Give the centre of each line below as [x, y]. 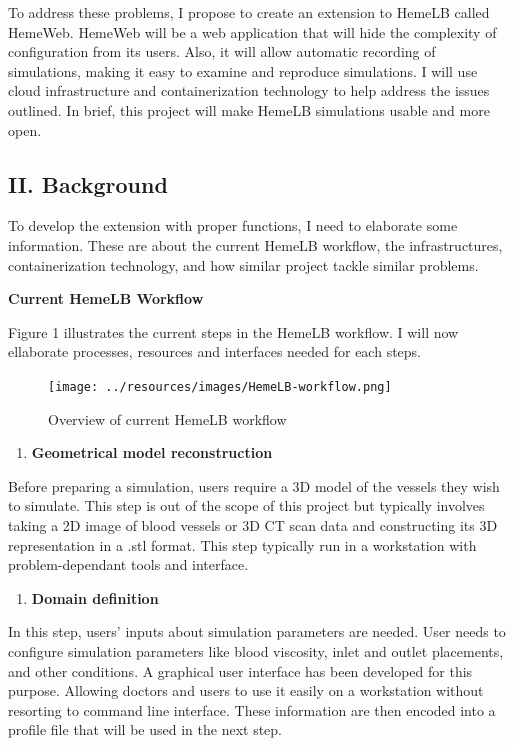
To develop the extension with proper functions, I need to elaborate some [233, 225]
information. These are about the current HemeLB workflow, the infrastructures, [255, 244]
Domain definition [95, 597]
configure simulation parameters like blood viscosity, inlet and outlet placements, [256, 650]
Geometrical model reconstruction [152, 452]
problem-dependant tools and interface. [128, 564]
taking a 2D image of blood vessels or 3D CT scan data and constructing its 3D [253, 524]
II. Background [88, 183]
